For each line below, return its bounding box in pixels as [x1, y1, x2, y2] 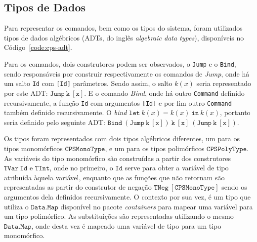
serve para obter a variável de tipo [125, 162, 229, 173]
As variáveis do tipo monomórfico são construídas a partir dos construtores [4, 153, 231, 163]
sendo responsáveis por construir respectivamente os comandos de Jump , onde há [4, 68, 250, 79]
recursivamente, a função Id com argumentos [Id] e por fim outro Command [4, 97, 232, 108]
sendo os [221, 182, 247, 192]
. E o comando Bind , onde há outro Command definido [84, 87, 245, 98]
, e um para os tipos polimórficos [105, 143, 205, 153]
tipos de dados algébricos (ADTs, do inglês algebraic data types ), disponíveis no [4, 32, 244, 42]
